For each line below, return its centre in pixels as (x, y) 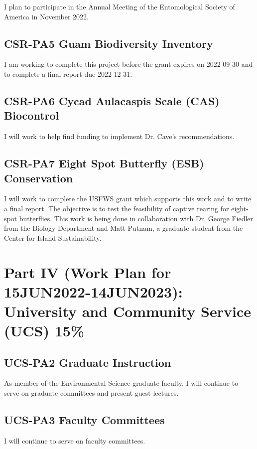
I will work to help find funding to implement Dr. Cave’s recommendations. (119, 136)
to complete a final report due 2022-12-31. (68, 74)
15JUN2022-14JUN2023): (93, 291)
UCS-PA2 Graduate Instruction (88, 362)
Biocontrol (32, 115)
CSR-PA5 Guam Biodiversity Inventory (109, 43)
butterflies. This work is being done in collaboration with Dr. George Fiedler (136, 218)
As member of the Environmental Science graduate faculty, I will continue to (121, 383)
